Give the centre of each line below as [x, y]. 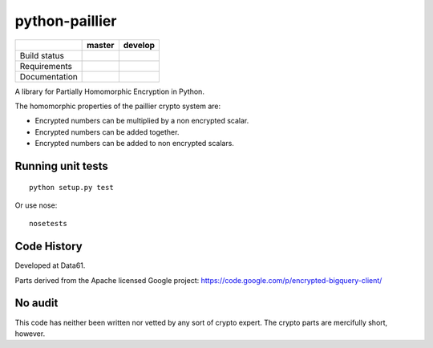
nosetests [48, 224]
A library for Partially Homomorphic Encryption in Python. [109, 91]
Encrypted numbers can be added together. [107, 132]
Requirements [46, 66]
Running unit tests [61, 166]
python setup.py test [71, 187]
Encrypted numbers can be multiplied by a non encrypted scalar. [142, 121]
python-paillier [66, 21]
